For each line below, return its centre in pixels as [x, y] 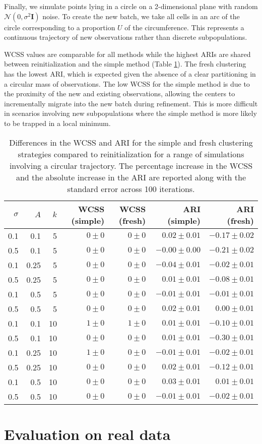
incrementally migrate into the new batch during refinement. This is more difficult [131, 103]
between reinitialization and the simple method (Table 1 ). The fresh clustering [125, 64]
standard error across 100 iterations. [131, 188]
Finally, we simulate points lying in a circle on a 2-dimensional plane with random [131, 6]
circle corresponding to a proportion [60, 27]
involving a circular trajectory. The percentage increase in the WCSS [131, 165]
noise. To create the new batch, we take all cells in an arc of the [141, 16]
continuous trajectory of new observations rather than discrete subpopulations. [126, 37]
